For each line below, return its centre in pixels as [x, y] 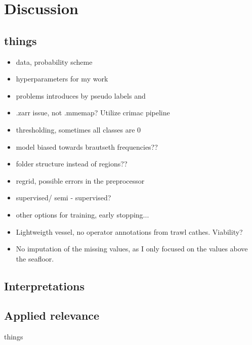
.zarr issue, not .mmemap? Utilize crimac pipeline [93, 113]
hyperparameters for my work [62, 79]
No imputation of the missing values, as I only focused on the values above [132, 249]
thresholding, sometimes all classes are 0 [78, 129]
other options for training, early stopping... [82, 214]
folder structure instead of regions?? [72, 164]
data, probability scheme [54, 61]
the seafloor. [35, 258]
